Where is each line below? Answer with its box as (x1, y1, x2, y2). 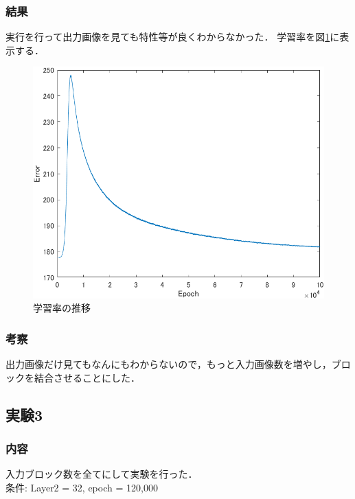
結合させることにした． (34, 370, 140, 384)
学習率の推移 (33, 301, 91, 315)
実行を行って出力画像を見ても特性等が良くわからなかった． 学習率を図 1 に (5, 30, 340, 44)
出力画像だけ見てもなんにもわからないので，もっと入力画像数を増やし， (5, 356, 332, 371)
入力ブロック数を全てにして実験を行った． (5, 467, 198, 481)
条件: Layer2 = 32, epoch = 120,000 (5, 480, 158, 494)
